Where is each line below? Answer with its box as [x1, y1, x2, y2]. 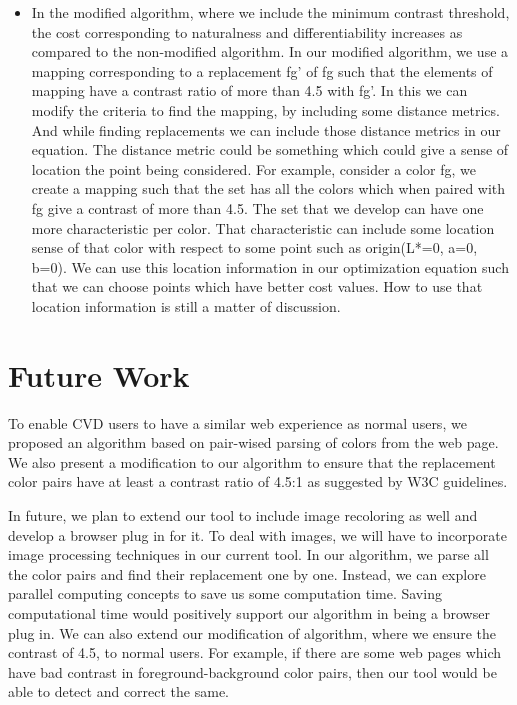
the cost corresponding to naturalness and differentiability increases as [31, 21, 463, 42]
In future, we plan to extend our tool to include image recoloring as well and [8, 505, 478, 525]
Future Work [8, 354, 190, 395]
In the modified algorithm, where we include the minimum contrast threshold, [31, 2, 510, 22]
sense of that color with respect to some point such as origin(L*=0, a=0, [31, 237, 478, 258]
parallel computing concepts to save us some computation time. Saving [8, 583, 442, 604]
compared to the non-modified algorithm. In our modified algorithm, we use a [31, 41, 509, 62]
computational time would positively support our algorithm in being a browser [8, 602, 490, 623]
